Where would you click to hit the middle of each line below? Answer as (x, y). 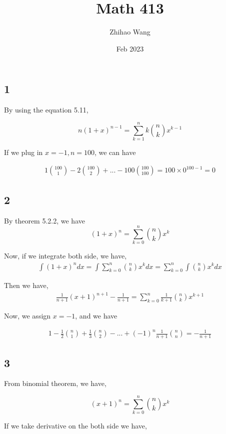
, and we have (96, 316)
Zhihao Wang (130, 32)
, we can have (115, 152)
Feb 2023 (130, 48)
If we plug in (23, 152)
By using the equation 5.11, (46, 110)
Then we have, (26, 285)
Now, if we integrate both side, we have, (65, 256)
